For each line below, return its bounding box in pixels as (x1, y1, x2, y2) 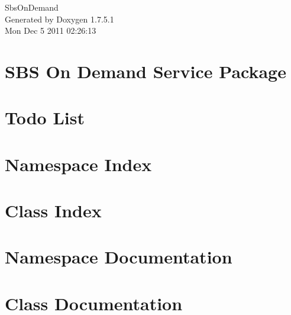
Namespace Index (5, 152, 152, 176)
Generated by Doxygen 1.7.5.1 (5, 12, 114, 25)
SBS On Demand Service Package (5, 59, 286, 83)
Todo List (5, 105, 85, 130)
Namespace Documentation (5, 245, 232, 269)
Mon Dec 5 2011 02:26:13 (5, 24, 96, 37)
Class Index (5, 198, 102, 223)
